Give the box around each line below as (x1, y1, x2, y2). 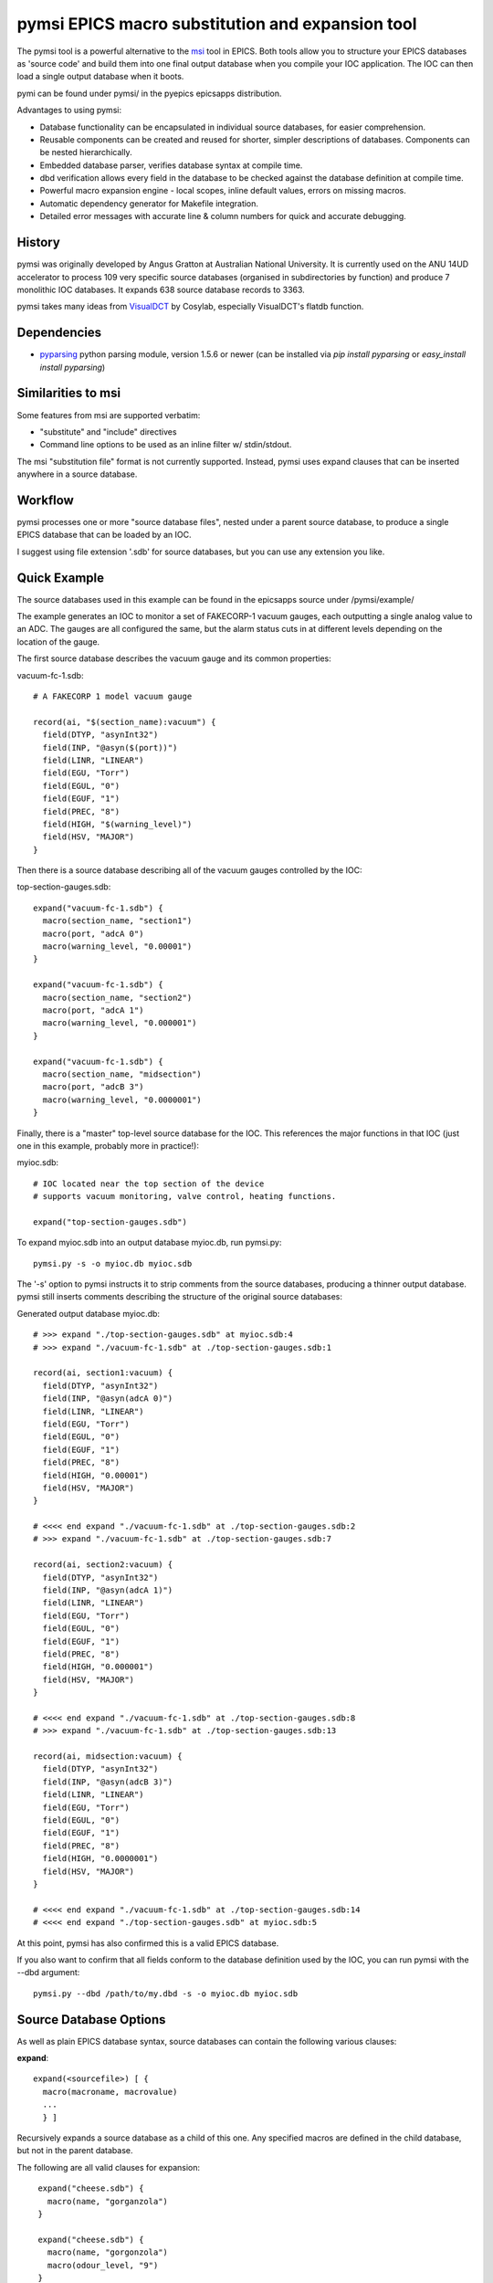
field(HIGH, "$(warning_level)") (42, 818, 193, 829)
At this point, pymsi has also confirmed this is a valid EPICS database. (16, 1937, 279, 1949)
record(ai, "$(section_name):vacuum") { (33, 717, 216, 727)
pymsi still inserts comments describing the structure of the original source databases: (16, 1291, 342, 1302)
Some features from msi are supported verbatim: (16, 409, 201, 420)
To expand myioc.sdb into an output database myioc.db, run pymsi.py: (16, 1237, 282, 1248)
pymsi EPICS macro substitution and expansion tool (16, 14, 417, 34)
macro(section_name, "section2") (42, 992, 193, 1003)
